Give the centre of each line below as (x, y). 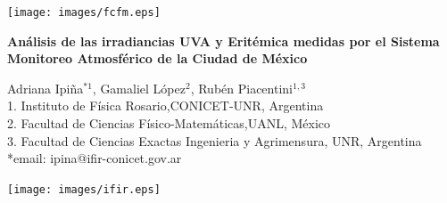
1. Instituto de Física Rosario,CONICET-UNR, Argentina (166, 106)
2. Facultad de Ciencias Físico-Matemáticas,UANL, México (169, 123)
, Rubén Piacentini (241, 88)
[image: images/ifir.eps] (84, 189)
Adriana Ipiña (46, 88)
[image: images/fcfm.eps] (84, 12)
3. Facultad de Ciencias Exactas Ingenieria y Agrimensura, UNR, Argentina (215, 140)
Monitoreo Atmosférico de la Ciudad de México (157, 58)
